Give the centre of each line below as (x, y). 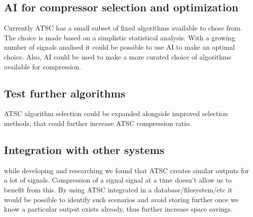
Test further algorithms (65, 93)
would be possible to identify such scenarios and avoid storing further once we (121, 199)
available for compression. (42, 66)
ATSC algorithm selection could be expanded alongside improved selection (116, 113)
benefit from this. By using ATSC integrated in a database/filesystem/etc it (118, 189)
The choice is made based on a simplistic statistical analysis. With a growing (120, 37)
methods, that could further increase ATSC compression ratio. (98, 123)
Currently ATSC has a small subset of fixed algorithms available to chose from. (123, 28)
